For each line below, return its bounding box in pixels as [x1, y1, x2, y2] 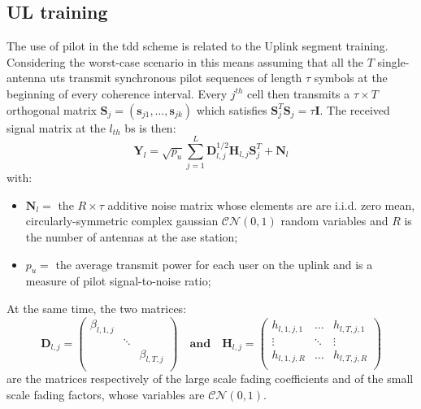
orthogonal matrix [7, 101, 97, 118]
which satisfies [196, 101, 267, 118]
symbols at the [314, 69, 388, 86]
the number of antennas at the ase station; [25, 228, 238, 246]
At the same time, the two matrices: [7, 300, 187, 317]
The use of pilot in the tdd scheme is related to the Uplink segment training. [7, 37, 388, 54]
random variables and [280, 212, 388, 229]
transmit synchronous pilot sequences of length [68, 69, 302, 86]
